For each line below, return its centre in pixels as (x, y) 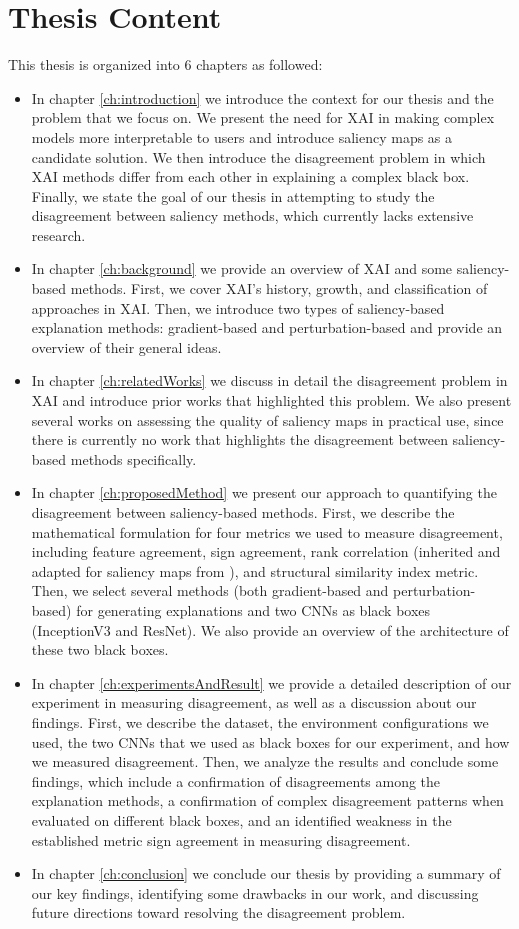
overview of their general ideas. (126, 346)
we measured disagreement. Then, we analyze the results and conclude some (265, 761)
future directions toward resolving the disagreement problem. (218, 912)
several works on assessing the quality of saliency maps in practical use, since (267, 419)
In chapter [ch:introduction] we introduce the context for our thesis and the (262, 97)
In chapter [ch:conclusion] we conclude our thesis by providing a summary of (266, 873)
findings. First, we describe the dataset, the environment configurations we (260, 721)
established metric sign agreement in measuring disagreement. (221, 839)
